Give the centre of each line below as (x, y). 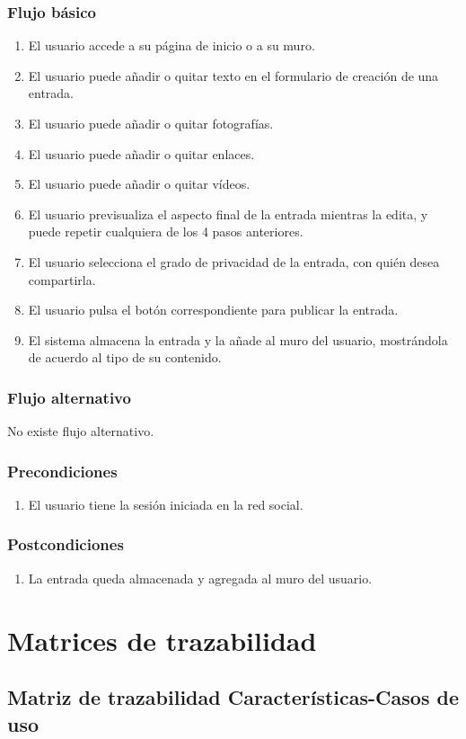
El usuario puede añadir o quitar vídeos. (139, 184)
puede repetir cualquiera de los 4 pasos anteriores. (166, 231)
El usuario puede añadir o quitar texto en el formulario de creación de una (233, 75)
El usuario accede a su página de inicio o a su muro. (171, 45)
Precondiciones (62, 471)
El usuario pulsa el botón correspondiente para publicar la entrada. (213, 310)
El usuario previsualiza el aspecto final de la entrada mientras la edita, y (228, 214)
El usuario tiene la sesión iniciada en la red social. (166, 504)
